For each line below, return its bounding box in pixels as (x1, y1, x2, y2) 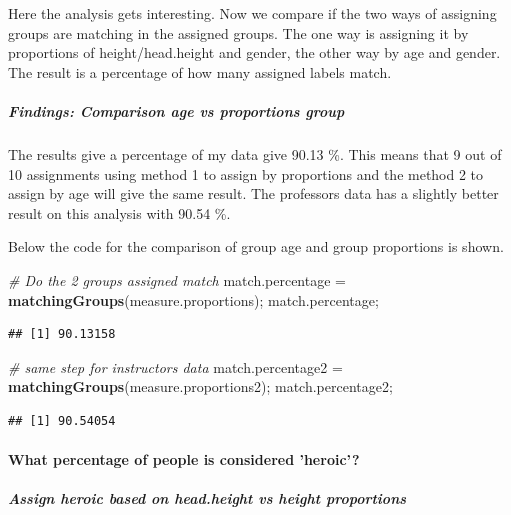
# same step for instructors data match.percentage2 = (8, 356, 343, 377)
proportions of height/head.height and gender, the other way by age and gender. (8, 42, 501, 63)
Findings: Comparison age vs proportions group (8, 100, 345, 121)
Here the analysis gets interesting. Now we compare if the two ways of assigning (8, 3, 497, 23)
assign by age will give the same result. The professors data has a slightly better (8, 183, 499, 204)
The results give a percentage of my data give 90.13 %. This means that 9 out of (8, 143, 502, 164)
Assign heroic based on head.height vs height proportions (8, 488, 407, 509)
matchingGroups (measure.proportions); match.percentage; (8, 289, 379, 310)
